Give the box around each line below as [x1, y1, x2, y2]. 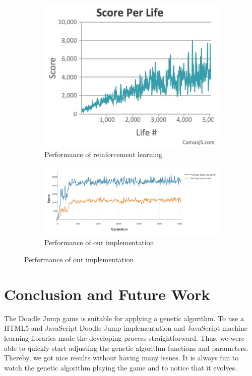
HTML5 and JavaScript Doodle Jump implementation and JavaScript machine [4, 323, 247, 333]
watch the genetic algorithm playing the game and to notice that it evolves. [4, 362, 237, 372]
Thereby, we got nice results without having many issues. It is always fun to [4, 352, 239, 363]
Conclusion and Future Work [4, 283, 210, 304]
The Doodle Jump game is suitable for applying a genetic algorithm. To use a [4, 313, 244, 323]
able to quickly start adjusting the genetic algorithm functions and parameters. [4, 342, 248, 353]
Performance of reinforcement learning [44, 148, 163, 159]
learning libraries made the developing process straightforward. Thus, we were [4, 332, 245, 343]
